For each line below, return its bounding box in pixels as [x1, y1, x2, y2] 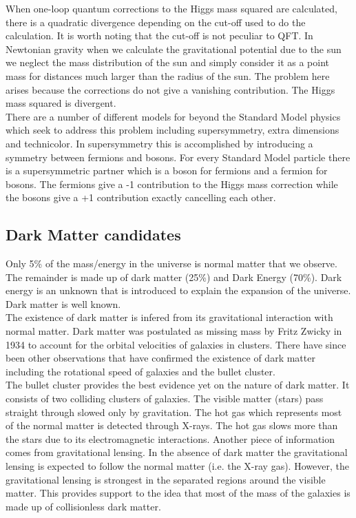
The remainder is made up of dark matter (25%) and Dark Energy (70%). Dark [6, 269, 342, 284]
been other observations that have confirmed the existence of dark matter [6, 351, 315, 365]
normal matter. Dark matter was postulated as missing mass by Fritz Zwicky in [6, 324, 342, 338]
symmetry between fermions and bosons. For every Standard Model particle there [6, 149, 350, 164]
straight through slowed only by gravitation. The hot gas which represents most [6, 404, 342, 419]
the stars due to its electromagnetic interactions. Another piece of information [6, 431, 335, 446]
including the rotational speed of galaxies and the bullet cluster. [6, 364, 275, 378]
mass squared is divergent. [6, 96, 116, 110]
